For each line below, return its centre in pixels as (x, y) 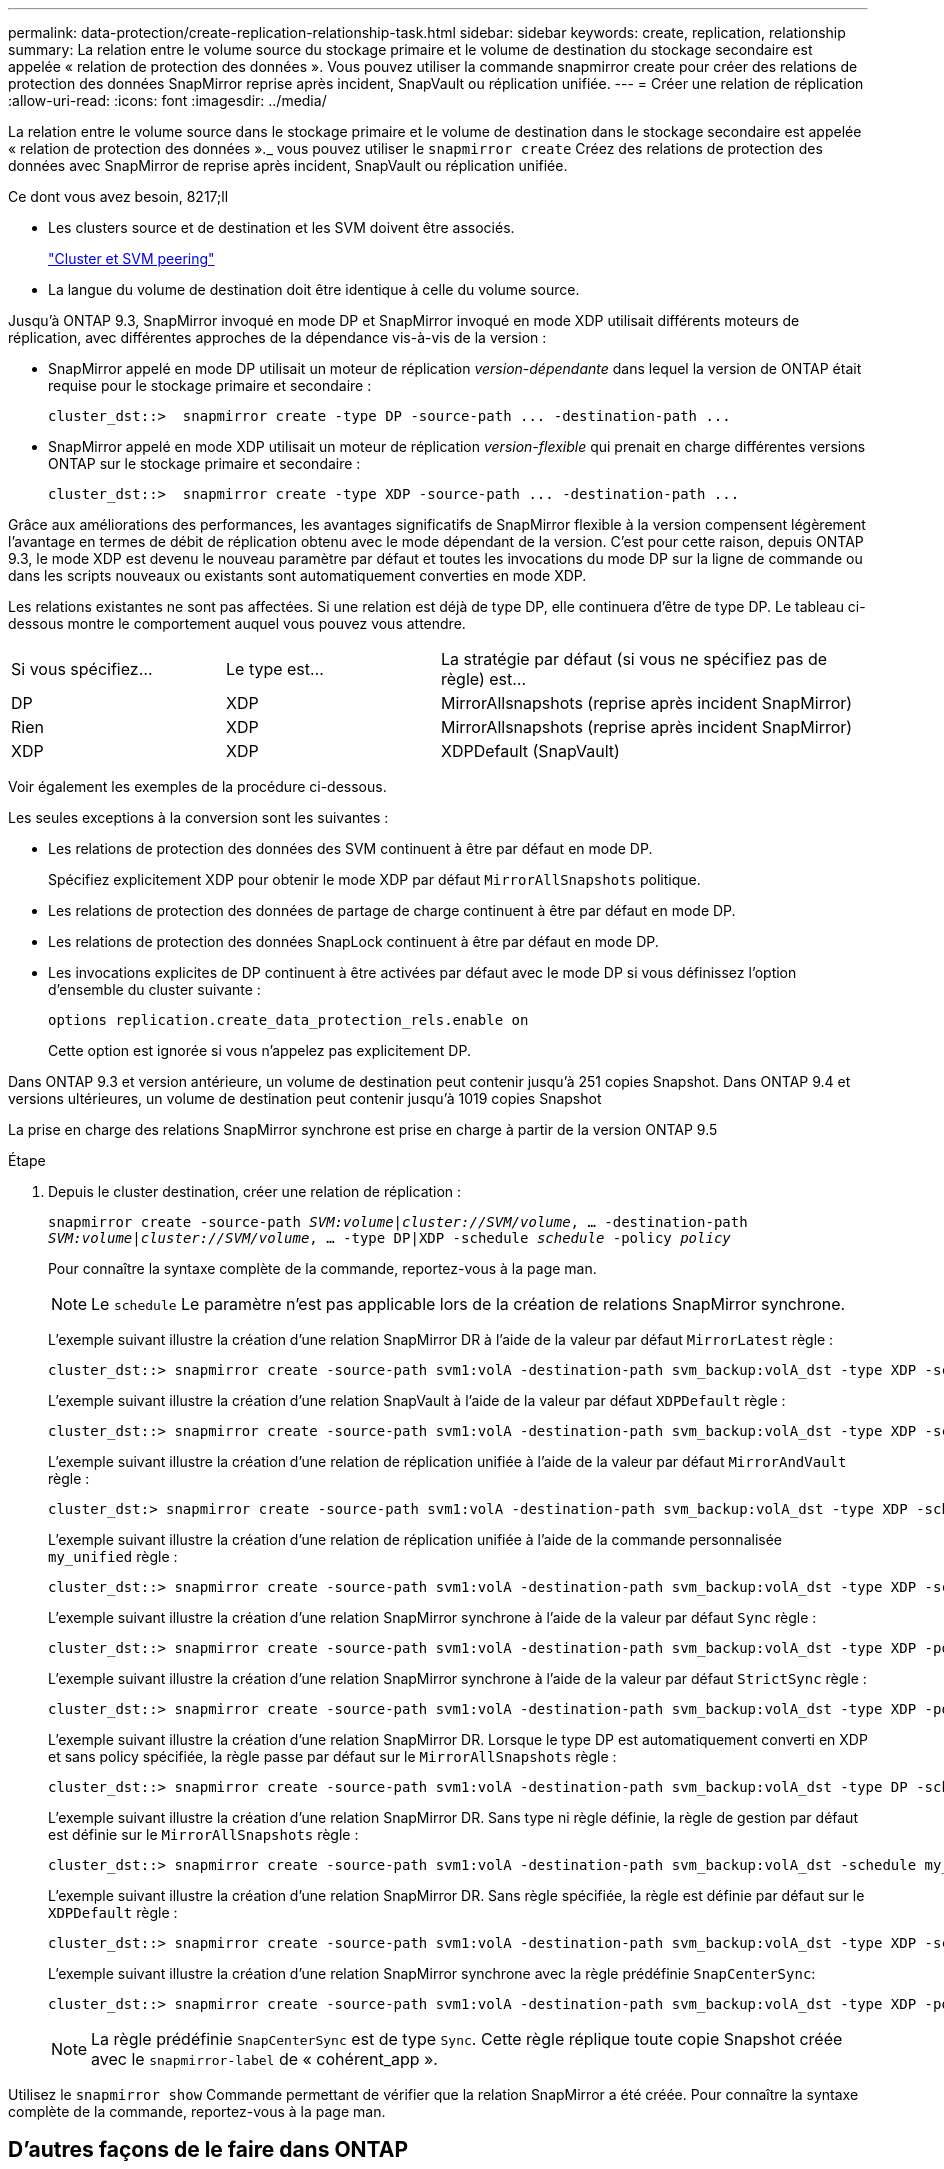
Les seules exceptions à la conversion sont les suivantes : (198, 817)
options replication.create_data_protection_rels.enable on (288, 1020)
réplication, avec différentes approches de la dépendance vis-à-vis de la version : (277, 337)
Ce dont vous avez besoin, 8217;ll (118, 196)
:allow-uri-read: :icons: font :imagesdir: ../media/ (167, 100)
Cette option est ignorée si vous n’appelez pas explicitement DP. (259, 1050)
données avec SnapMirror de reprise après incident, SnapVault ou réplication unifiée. (288, 165)
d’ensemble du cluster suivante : (154, 989)
